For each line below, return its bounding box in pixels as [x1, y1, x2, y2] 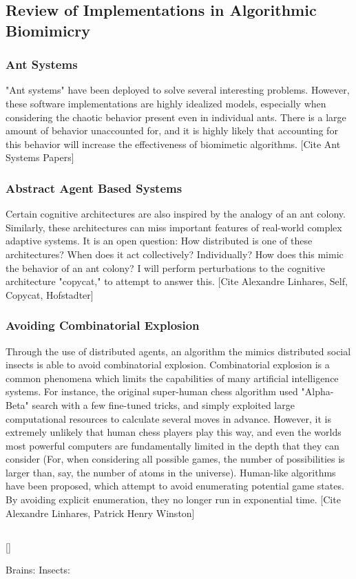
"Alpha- [301, 384, 334, 399]
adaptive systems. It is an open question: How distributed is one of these [6, 233, 313, 248]
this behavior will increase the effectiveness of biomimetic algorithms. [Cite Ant [6, 136, 341, 151]
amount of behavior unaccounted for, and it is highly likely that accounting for [6, 123, 338, 138]
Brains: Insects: [6, 562, 70, 577]
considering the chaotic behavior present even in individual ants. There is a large [6, 109, 346, 124]
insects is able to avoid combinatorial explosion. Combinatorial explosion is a [6, 357, 330, 372]
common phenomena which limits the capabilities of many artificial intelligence [6, 370, 339, 385]
